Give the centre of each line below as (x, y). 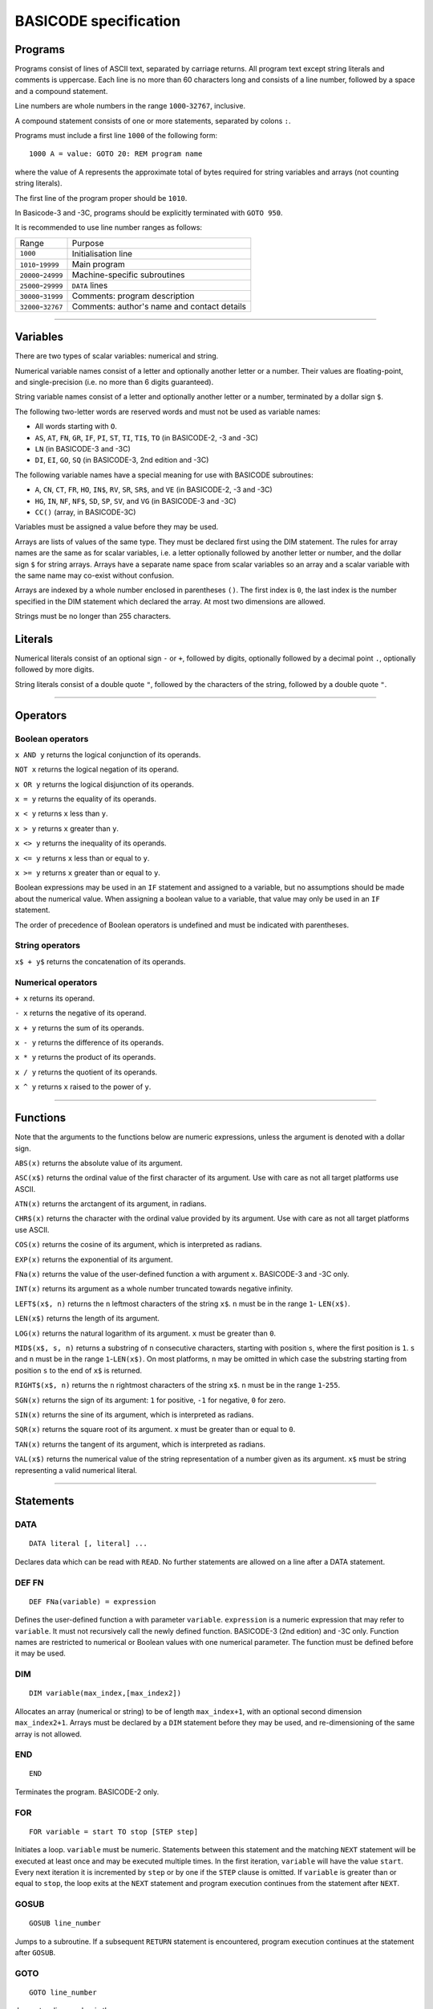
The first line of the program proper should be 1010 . (101, 198)
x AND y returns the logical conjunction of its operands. (108, 755)
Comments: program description (133, 296)
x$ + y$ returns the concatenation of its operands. (100, 961)
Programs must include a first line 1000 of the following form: (116, 136)
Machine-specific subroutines (128, 275)
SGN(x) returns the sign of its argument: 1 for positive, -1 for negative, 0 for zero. (150, 1400)
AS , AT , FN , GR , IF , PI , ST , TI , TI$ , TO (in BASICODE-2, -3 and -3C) (146, 437)
